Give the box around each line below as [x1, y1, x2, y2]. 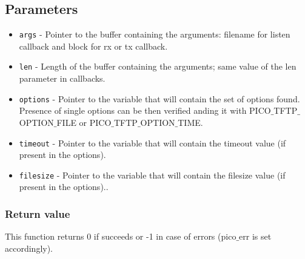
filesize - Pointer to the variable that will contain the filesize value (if [19, 168, 286, 181]
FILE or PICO [56, 116, 112, 128]
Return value [5, 206, 70, 221]
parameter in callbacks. [19, 72, 106, 85]
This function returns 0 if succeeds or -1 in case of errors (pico [5, 230, 236, 243]
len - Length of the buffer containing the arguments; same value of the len [19, 60, 297, 73]
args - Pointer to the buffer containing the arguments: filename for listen [19, 28, 290, 41]
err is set [239, 230, 272, 243]
